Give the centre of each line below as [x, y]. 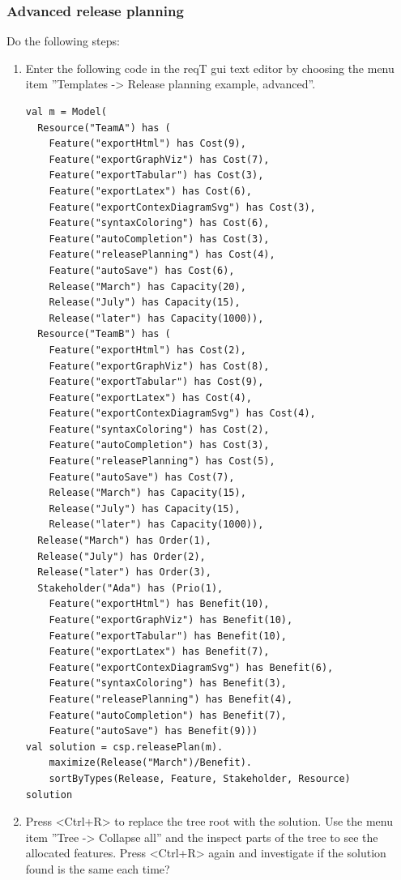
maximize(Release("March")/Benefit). [150, 763]
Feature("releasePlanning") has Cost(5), [162, 461]
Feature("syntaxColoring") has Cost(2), [159, 429]
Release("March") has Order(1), [124, 541]
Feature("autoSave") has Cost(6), [142, 270]
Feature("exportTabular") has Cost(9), [156, 382]
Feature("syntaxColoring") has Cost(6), [159, 223]
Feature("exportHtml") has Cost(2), [147, 350]
